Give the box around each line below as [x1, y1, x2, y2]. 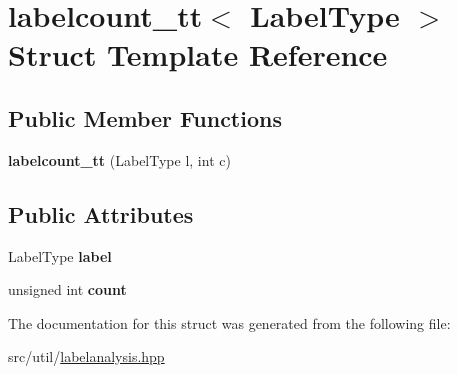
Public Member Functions [8, 102, 282, 133]
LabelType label [8, 245, 112, 266]
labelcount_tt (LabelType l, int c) [8, 149, 231, 170]
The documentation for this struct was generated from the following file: [8, 312, 451, 333]
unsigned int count [8, 279, 127, 300]
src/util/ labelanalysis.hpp [8, 346, 165, 367]
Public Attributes [8, 198, 194, 229]
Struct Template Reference [8, 34, 388, 75]
